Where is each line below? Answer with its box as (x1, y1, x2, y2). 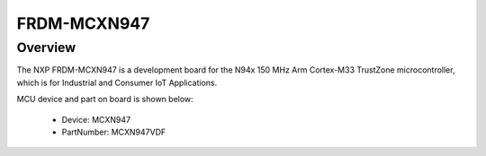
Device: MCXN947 (61, 114, 130, 125)
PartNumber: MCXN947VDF (61, 126, 166, 137)
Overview (16, 39, 76, 56)
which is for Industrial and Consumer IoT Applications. (16, 77, 218, 88)
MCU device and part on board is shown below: (16, 94, 193, 105)
